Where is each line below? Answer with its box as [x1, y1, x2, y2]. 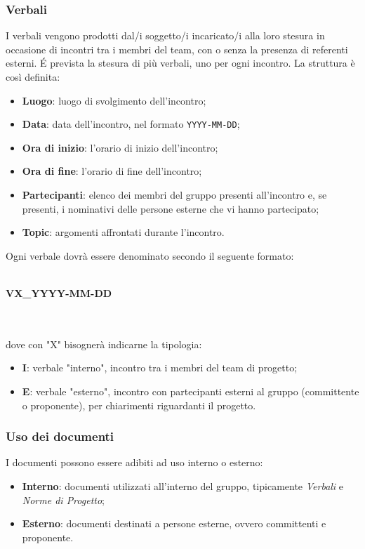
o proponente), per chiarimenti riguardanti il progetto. [22, 397, 256, 412]
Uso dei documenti [6, 428, 114, 445]
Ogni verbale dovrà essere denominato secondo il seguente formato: [6, 248, 294, 263]
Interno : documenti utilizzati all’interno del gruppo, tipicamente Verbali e [22, 478, 344, 493]
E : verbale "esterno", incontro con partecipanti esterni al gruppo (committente [22, 383, 359, 398]
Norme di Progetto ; [22, 492, 105, 507]
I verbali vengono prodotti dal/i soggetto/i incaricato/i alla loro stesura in [6, 28, 325, 43]
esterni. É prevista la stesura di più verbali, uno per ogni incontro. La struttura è [6, 55, 355, 70]
